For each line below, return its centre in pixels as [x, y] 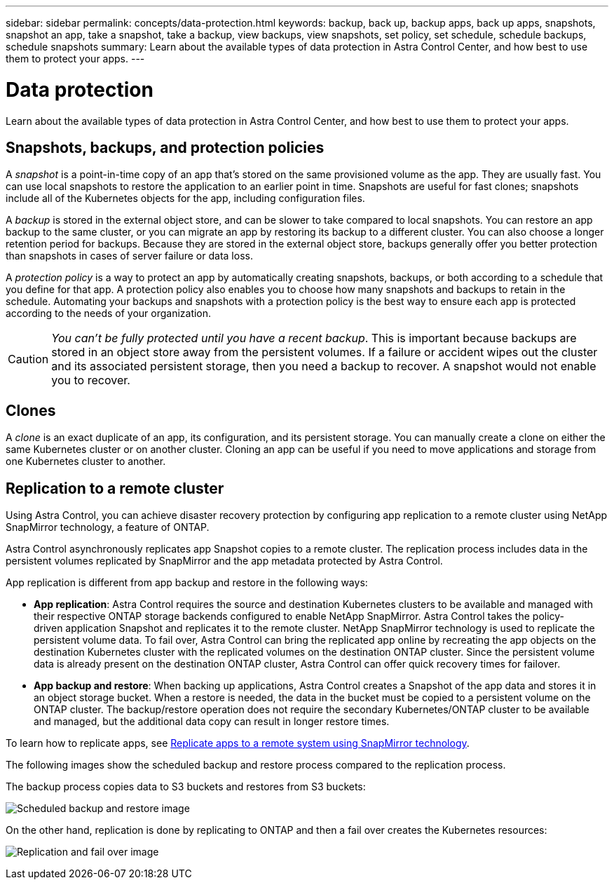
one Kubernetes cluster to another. [86, 461]
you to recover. [91, 380]
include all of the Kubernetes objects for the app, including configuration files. [185, 198]
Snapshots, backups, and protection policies [165, 147]
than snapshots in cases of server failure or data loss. [129, 256]
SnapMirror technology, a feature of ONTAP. [108, 527]
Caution [28, 359]
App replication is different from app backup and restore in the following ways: [187, 583]
